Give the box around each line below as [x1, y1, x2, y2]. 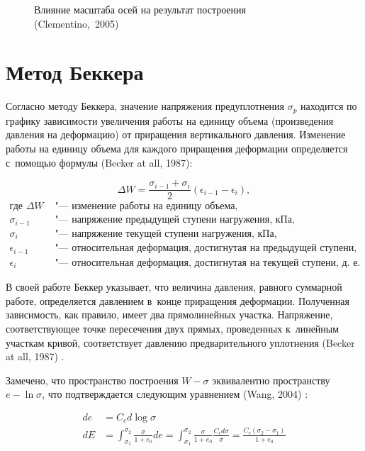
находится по [301, 99, 357, 113]
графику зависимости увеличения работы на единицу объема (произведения [6, 113, 334, 128]
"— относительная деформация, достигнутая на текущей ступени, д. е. [55, 257, 361, 268]
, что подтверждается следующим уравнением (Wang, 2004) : [42, 386, 308, 401]
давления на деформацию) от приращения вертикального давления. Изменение [6, 127, 346, 142]
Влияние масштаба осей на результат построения [34, 2, 246, 16]
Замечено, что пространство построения [6, 372, 179, 387]
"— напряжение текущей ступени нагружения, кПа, [55, 228, 277, 239]
